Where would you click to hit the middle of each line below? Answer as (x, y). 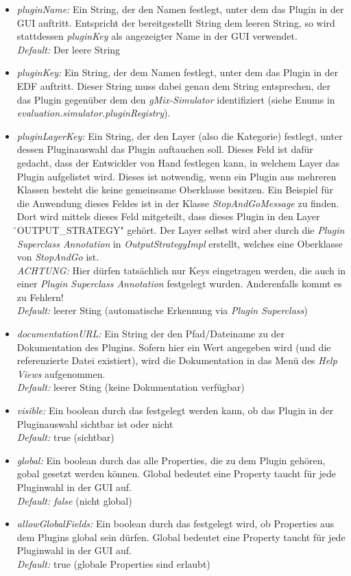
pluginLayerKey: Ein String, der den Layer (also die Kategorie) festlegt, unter (180, 135)
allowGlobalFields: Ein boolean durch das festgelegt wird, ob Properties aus (175, 524)
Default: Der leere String (69, 49)
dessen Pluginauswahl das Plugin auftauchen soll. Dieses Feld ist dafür (165, 149)
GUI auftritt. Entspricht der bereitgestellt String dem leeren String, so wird (176, 22)
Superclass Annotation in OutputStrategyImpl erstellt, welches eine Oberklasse (180, 243)
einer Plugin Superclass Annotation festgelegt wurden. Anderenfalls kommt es (179, 284)
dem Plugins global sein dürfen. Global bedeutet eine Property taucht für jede (181, 537)
